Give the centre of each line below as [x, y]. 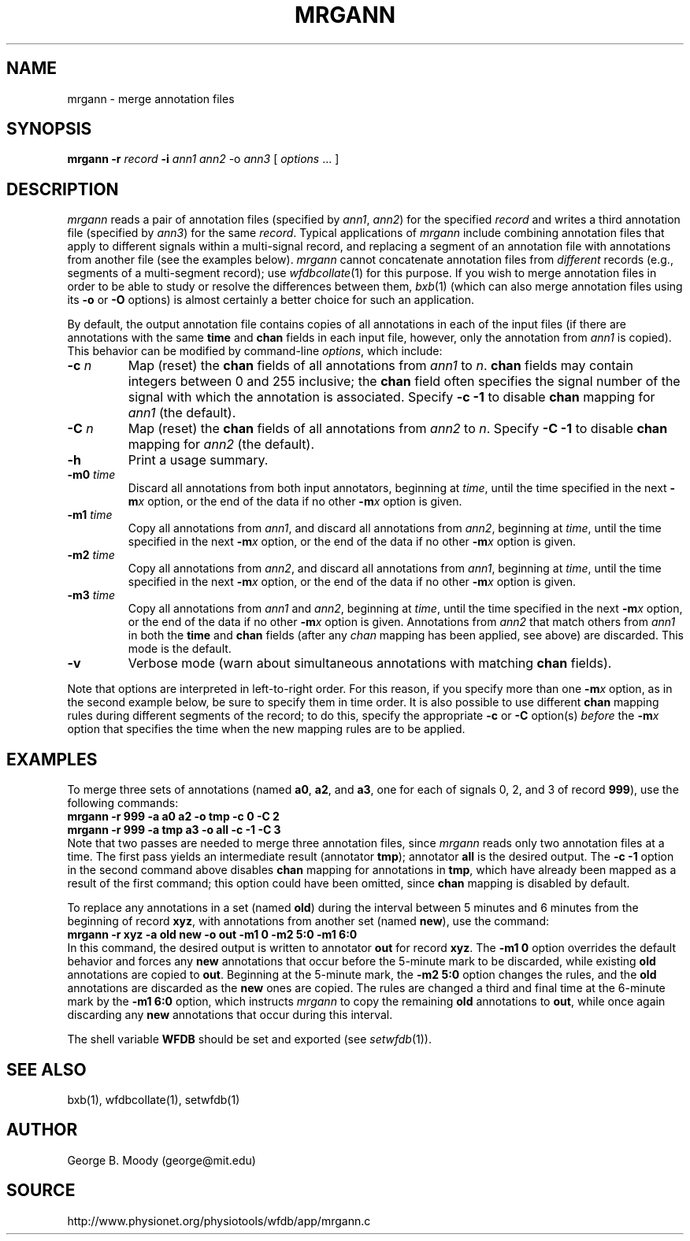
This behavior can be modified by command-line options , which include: [255, 351]
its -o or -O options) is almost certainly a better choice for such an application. [271, 300]
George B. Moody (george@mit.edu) [161, 1160]
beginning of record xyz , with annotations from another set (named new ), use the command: [308, 921]
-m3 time [91, 595]
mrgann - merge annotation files [151, 98]
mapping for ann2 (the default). [221, 445]
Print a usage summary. [198, 460]
